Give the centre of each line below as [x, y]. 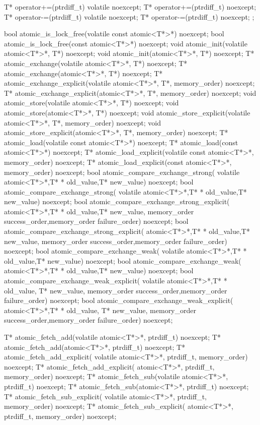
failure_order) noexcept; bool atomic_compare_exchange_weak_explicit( [119, 300]
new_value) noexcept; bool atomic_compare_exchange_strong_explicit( [117, 201]
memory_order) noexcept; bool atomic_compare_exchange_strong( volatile [122, 172]
